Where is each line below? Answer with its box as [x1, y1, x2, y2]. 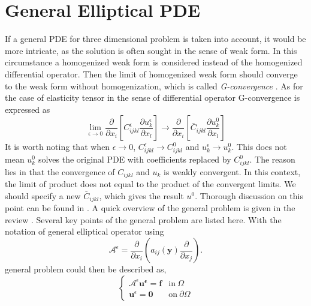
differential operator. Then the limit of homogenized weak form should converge [5, 67, 298, 80]
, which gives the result [99, 189, 184, 202]
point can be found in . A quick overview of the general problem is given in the [5, 202, 295, 214]
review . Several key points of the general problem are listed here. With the [5, 213, 282, 226]
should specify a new [5, 189, 81, 202]
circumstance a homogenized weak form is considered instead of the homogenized [5, 56, 303, 68]
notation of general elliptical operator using [5, 225, 164, 238]
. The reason [249, 153, 295, 166]
